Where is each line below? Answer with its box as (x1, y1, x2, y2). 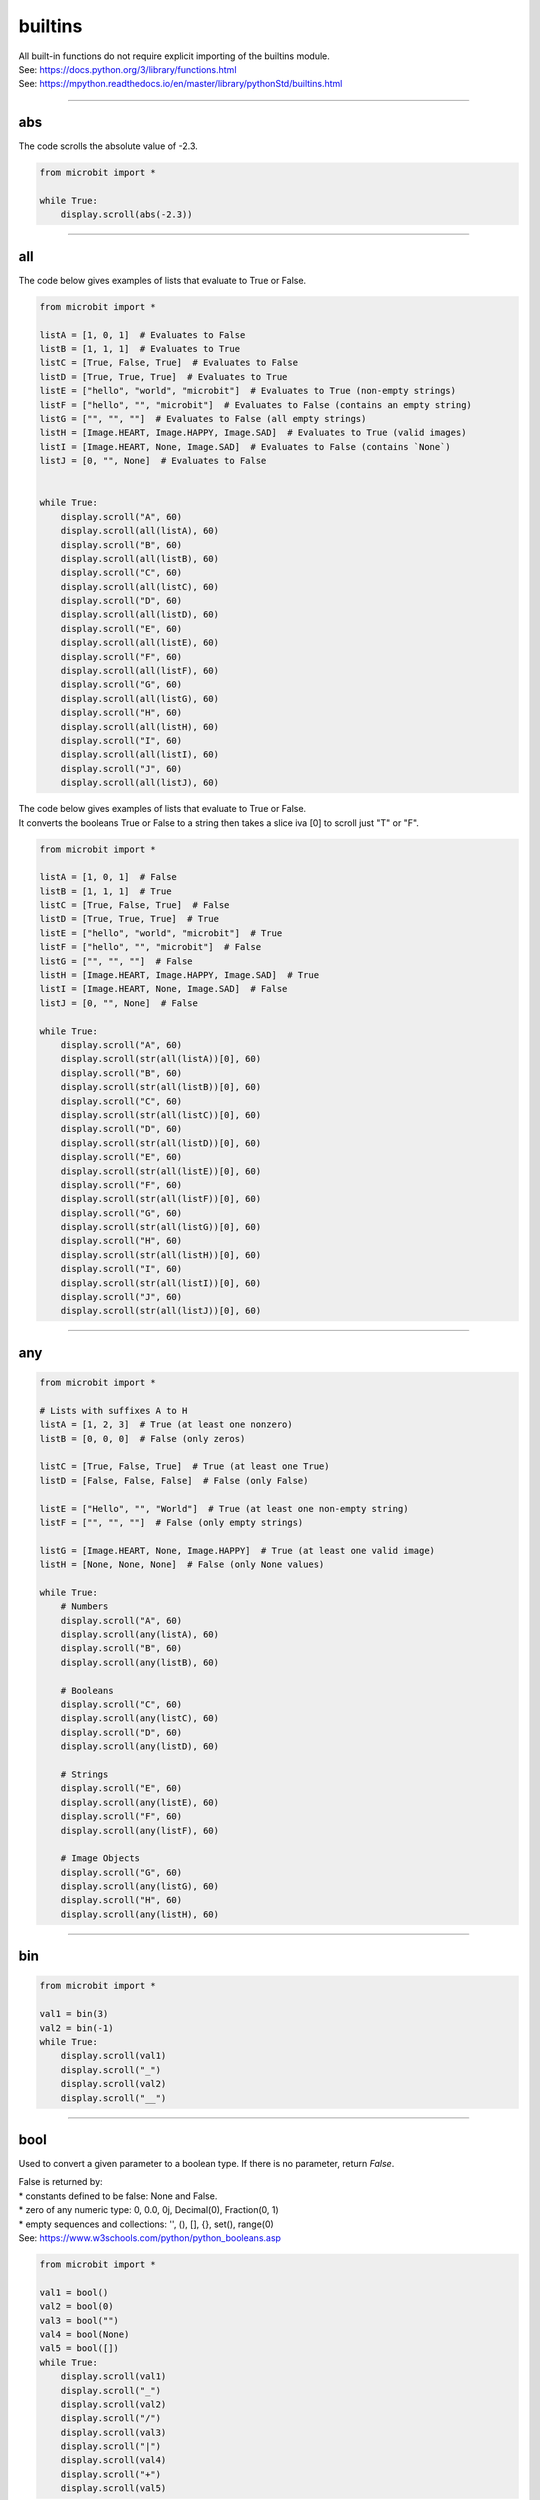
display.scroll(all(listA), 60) (60, 525, 220, 537)
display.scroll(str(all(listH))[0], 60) (60, 1249, 262, 1260)
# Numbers (60, 1601, 109, 1612)
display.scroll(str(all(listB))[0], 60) (60, 1081, 262, 1093)
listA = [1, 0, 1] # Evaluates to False (39, 329, 246, 340)
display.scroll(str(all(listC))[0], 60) (60, 1109, 262, 1120)
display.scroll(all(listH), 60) (60, 721, 220, 732)
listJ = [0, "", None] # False (39, 997, 199, 1009)
